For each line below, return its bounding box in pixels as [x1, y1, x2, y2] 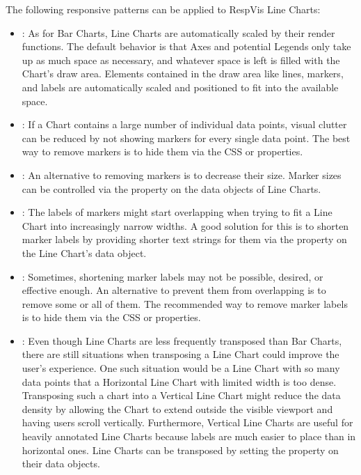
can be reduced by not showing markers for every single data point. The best [22, 130, 351, 145]
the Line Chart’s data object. [22, 245, 147, 260]
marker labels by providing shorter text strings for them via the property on [22, 232, 347, 247]
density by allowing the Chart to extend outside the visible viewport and [22, 401, 333, 416]
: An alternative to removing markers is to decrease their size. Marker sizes [22, 167, 342, 182]
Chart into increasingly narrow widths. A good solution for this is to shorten [22, 218, 349, 233]
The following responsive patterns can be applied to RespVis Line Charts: [6, 2, 321, 16]
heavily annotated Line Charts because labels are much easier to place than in [22, 429, 356, 444]
